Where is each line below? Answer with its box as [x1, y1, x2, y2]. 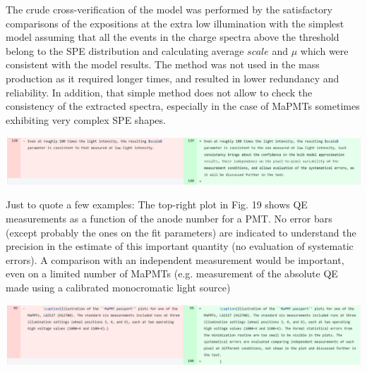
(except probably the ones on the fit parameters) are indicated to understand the [6, 225, 356, 239]
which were [300, 43, 349, 58]
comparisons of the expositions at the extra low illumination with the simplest [6, 15, 344, 30]
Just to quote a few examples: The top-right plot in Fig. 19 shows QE [6, 197, 308, 212]
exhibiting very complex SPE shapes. [6, 112, 166, 127]
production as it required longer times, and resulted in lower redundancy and [6, 70, 339, 85]
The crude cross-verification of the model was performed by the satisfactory [6, 2, 332, 16]
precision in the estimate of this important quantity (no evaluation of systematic [6, 239, 354, 253]
